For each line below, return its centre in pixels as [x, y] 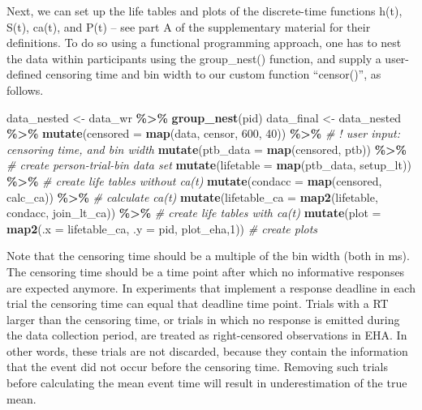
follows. [25, 90]
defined [24, 74]
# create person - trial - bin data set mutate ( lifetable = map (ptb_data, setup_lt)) [209, 165]
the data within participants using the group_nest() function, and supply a [194, 58]
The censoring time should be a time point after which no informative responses [206, 271]
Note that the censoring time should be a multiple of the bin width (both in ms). [208, 256]
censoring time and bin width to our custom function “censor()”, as [213, 74]
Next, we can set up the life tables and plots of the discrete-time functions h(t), [205, 11]
